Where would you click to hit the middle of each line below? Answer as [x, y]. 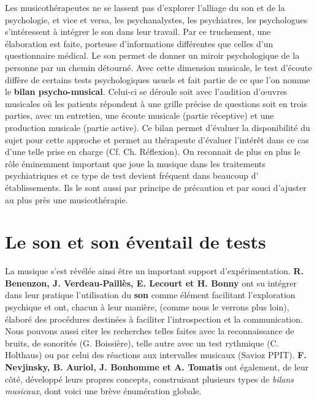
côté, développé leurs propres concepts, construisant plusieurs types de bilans [150, 379]
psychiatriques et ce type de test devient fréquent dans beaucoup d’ [132, 175]
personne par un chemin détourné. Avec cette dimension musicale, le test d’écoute [158, 67]
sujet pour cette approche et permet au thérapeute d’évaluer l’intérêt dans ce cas [157, 139]
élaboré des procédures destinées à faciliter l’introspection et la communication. [154, 319]
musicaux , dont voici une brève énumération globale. [103, 391]
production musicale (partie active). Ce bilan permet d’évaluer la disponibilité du [158, 127]
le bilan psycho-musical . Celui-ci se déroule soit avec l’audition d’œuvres [146, 92]
